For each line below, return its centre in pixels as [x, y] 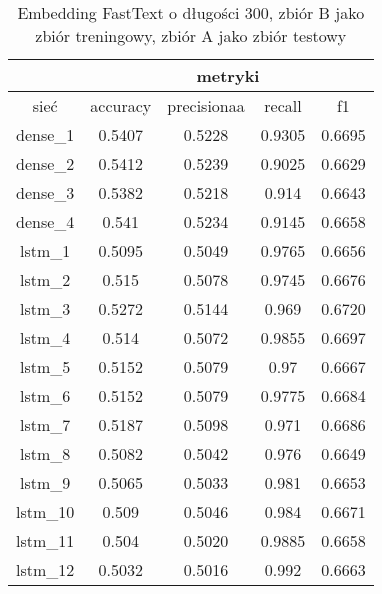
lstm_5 [45, 366]
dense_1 [45, 134]
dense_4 [45, 221]
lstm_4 [45, 337]
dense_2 [45, 163]
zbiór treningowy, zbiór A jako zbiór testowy [191, 35]
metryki [228, 75]
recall [283, 105]
